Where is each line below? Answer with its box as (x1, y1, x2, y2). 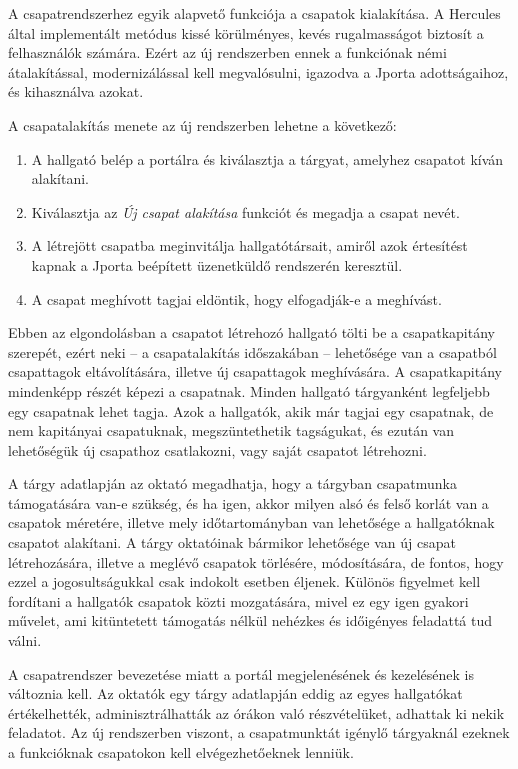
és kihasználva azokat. (8, 81, 144, 102)
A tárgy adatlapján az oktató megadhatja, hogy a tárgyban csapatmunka (8, 473, 457, 494)
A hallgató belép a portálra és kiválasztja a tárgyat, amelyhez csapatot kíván (31, 148, 504, 169)
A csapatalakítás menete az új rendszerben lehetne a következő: (8, 114, 397, 135)
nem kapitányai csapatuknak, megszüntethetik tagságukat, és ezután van (8, 420, 454, 441)
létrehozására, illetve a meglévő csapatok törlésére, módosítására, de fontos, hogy (8, 551, 504, 572)
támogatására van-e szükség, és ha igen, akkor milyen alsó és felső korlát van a (8, 492, 489, 513)
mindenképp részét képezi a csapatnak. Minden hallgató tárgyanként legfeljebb (8, 380, 490, 401)
